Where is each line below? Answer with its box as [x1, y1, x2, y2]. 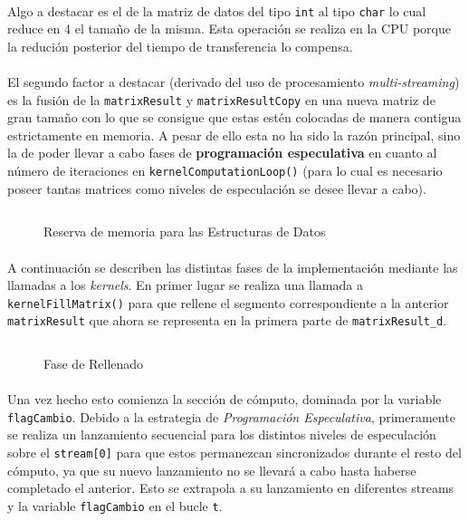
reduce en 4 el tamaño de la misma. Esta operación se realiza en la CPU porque [7, 19, 451, 38]
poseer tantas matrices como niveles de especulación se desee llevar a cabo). [7, 178, 426, 198]
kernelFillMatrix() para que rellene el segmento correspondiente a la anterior [7, 293, 449, 312]
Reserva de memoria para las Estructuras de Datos [43, 222, 326, 241]
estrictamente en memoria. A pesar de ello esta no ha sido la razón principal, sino [7, 125, 461, 144]
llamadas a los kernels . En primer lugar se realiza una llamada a [7, 275, 363, 294]
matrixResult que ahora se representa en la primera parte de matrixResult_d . [7, 311, 447, 330]
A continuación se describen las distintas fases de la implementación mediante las [7, 257, 458, 276]
